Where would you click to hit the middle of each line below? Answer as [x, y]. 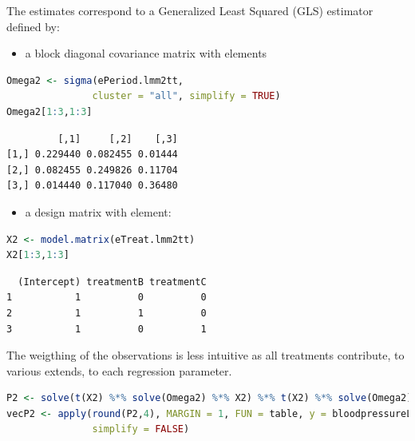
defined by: [33, 26]
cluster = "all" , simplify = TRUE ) [186, 96]
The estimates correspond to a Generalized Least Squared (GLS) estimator [190, 10]
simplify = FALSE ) [141, 429]
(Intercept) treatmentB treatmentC [112, 282]
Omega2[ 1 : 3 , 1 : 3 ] [49, 111]
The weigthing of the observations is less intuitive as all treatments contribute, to [206, 355]
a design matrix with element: [98, 211]
